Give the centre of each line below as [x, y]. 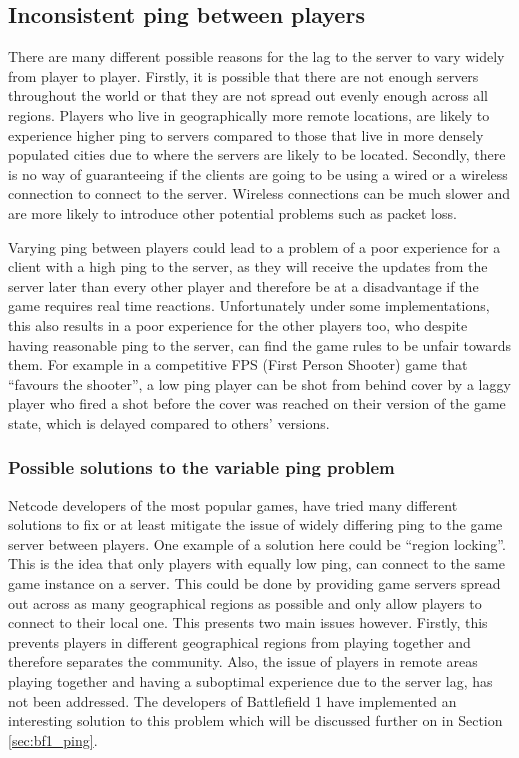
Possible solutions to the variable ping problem [201, 467]
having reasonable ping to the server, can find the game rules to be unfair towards [259, 344]
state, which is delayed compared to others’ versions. [169, 422]
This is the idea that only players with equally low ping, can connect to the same [256, 563]
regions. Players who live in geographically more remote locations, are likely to [249, 114]
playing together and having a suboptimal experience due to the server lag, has [250, 681]
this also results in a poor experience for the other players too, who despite [238, 324]
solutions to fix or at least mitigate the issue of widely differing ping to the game [255, 524]
